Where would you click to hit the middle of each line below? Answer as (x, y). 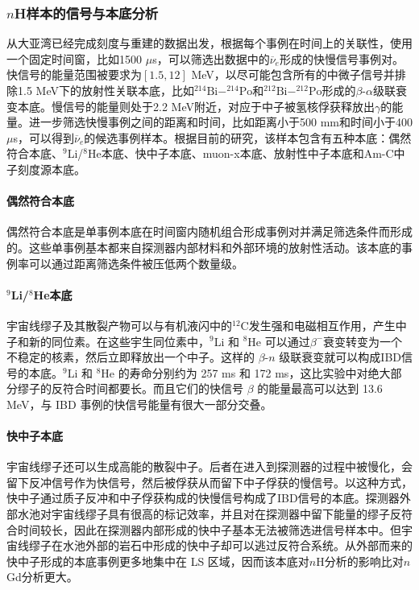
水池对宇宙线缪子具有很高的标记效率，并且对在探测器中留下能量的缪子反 (209, 514)
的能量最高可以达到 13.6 (320, 388)
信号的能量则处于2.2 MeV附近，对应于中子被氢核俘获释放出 (218, 106)
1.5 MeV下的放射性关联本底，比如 (106, 90)
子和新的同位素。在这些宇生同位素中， (108, 341)
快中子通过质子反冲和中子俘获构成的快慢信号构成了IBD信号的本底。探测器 (203, 498)
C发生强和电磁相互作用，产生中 (324, 325)
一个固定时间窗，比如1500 (74, 58)
